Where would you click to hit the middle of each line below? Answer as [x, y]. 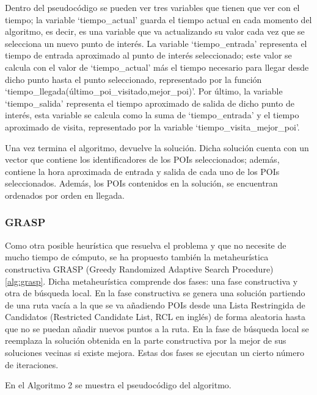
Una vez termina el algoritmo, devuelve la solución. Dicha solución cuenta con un [157, 147]
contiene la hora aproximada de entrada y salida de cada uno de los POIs [142, 171]
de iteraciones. [32, 364]
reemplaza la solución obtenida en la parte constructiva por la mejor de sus [146, 340]
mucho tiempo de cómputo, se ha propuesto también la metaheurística [137, 257]
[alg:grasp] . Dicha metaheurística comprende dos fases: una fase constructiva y [151, 281]
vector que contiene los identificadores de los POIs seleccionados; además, [142, 159]
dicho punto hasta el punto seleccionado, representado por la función [133, 79]
